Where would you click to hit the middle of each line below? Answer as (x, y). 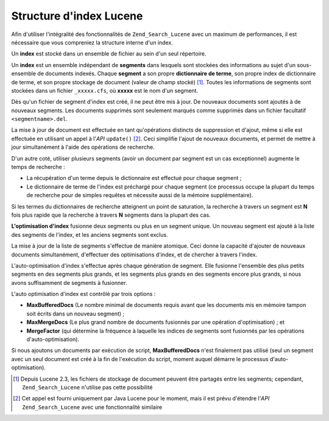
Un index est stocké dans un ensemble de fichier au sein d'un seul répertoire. (109, 54)
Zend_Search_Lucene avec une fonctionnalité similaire (92, 407)
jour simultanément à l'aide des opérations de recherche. (83, 147)
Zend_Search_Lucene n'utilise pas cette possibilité (87, 387)
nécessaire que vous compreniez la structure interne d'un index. (92, 42)
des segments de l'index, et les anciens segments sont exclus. (90, 234)
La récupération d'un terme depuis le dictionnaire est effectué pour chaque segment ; (134, 178)
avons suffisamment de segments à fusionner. (69, 282)
